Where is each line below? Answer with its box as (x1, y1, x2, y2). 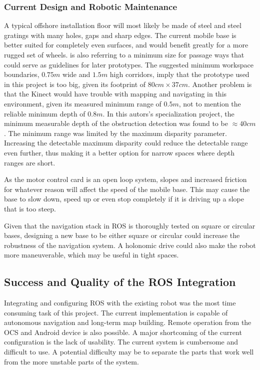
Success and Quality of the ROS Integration (4, 274, 236, 289)
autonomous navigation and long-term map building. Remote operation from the (4, 317, 251, 327)
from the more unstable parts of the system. (4, 356, 139, 366)
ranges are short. (4, 157, 55, 167)
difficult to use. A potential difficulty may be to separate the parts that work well (4, 346, 254, 357)
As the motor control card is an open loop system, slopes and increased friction (4, 174, 247, 184)
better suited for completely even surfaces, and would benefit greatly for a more (4, 39, 248, 50)
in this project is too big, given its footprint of (4, 78, 146, 89)
